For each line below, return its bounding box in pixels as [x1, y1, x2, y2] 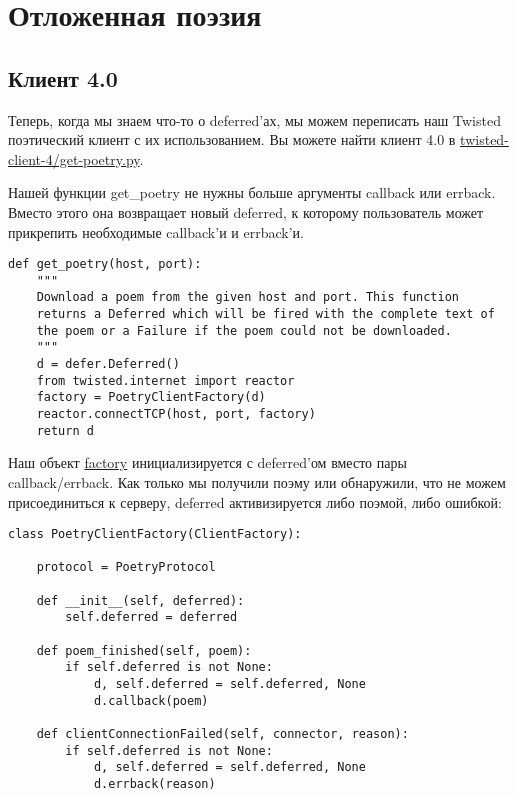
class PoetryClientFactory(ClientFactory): [8, 527, 302, 542]
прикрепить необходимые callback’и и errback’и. [8, 221, 304, 242]
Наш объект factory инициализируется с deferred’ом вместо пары [8, 452, 407, 473]
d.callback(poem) [93, 693, 209, 708]
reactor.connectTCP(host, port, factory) [36, 407, 316, 422]
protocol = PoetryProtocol [36, 560, 216, 575]
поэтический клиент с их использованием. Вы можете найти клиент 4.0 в [8, 129, 456, 150]
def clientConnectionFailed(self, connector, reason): [36, 727, 409, 742]
